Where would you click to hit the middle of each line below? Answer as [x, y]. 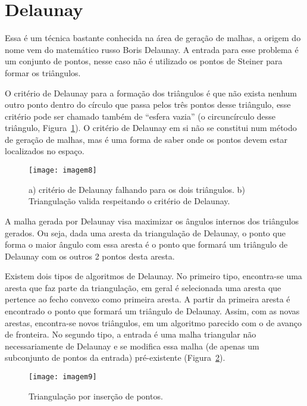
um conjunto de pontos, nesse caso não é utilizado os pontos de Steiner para [144, 61]
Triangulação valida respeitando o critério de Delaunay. [129, 201]
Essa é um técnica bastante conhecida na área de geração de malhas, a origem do [153, 38]
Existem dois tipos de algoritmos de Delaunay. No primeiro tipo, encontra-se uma [153, 276]
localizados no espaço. [45, 151]
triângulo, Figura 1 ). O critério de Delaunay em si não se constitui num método [151, 128]
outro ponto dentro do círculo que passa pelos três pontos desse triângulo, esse [148, 104]
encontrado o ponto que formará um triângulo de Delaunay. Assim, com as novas [152, 311]
